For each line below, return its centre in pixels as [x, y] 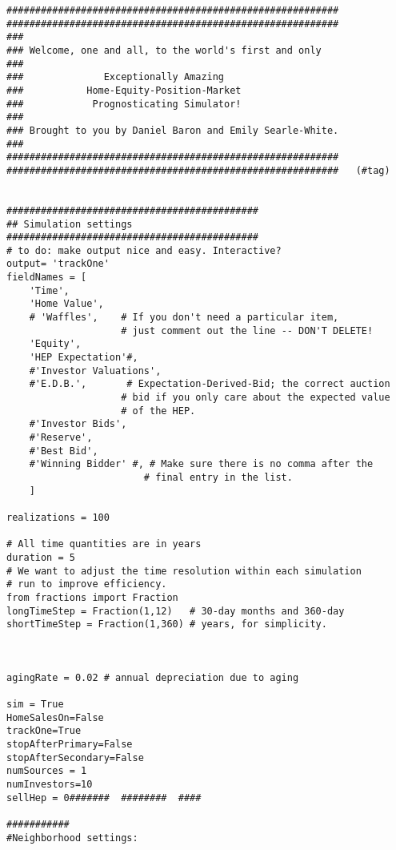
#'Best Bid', [64, 451]
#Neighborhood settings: [72, 838]
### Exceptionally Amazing [116, 77]
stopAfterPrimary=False [70, 745]
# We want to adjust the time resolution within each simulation [184, 571]
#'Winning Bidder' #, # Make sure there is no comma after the [201, 464]
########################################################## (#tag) [198, 170]
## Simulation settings [70, 224]
